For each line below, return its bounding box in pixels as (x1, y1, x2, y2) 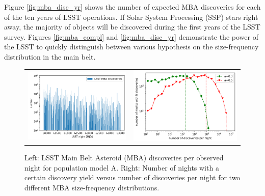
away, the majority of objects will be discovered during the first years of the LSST (4, 21, 260, 32)
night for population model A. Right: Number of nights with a (24, 162, 219, 173)
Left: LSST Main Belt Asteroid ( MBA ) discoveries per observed (24, 152, 224, 163)
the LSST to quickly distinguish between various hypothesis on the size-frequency (4, 41, 259, 52)
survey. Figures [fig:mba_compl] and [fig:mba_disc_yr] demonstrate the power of (4, 31, 258, 42)
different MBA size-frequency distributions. (24, 182, 160, 192)
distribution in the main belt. (4, 51, 96, 62)
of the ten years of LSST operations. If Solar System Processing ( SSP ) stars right (4, 11, 258, 22)
